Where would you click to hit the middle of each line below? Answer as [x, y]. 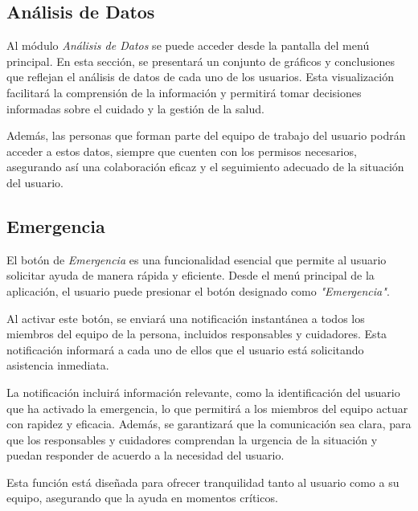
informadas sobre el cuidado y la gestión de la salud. [135, 108]
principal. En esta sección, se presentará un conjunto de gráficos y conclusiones [201, 61]
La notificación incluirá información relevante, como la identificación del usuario [203, 392]
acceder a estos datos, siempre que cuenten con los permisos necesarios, [182, 151]
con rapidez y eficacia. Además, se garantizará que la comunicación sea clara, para [209, 424]
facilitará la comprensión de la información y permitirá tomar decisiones [184, 92]
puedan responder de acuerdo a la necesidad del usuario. [145, 455]
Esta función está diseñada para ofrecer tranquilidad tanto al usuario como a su [203, 482]
